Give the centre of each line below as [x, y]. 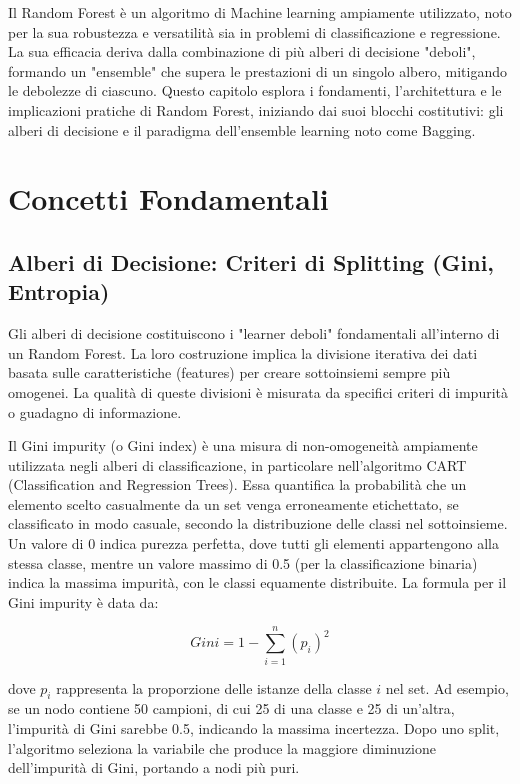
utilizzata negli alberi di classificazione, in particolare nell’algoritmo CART [237, 464]
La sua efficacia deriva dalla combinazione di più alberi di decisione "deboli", [242, 51]
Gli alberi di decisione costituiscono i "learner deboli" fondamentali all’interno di [254, 333]
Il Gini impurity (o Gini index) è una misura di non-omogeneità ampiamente [243, 445]
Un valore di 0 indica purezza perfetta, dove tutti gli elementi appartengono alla [253, 543]
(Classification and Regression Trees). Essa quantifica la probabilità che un [237, 484]
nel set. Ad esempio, [447, 687]
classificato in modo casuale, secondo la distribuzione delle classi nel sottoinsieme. [258, 523]
